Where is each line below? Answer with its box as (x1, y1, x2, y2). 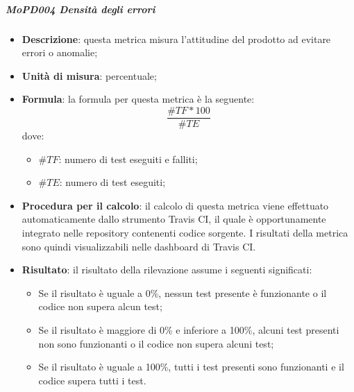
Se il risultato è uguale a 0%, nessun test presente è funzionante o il (38, 285, 327, 300)
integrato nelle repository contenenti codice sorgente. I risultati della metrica (22, 225, 348, 239)
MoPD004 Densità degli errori (6, 1, 155, 16)
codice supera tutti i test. (38, 373, 146, 387)
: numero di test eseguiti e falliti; (58, 151, 198, 166)
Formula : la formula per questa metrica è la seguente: (22, 92, 255, 106)
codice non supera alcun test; (38, 299, 162, 314)
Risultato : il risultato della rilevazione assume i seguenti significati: (22, 262, 312, 277)
